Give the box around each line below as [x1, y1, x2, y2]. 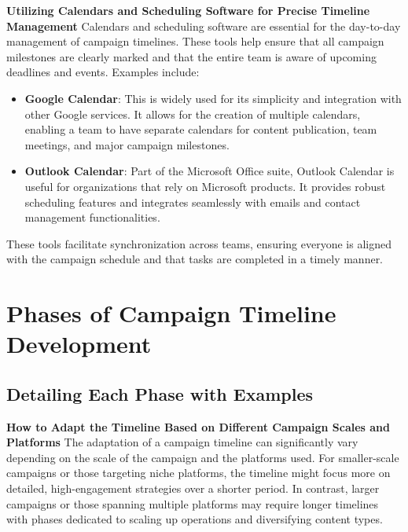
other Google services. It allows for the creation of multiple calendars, [24, 105, 361, 122]
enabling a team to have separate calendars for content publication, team [24, 121, 377, 138]
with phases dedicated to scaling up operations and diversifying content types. [6, 511, 383, 527]
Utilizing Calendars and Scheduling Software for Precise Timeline [6, 2, 370, 18]
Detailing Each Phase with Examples [6, 381, 313, 405]
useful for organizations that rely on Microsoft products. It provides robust [24, 178, 386, 194]
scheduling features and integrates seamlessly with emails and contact [24, 193, 361, 210]
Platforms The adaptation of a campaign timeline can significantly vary [6, 434, 358, 450]
